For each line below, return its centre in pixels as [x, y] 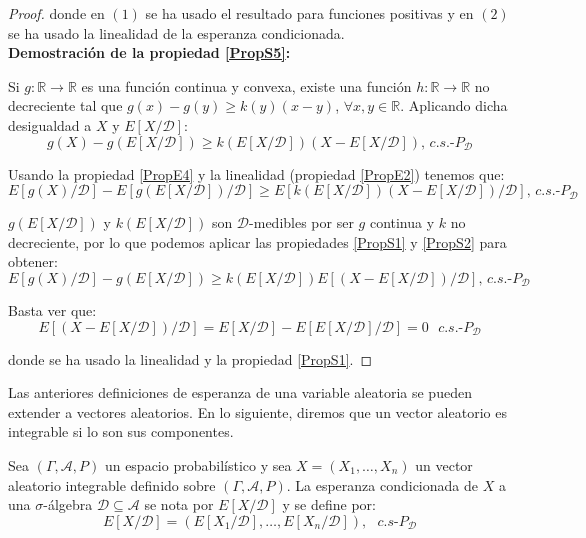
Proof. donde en [56, 13]
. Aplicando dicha [454, 105]
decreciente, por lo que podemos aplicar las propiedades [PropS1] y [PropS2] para [257, 241]
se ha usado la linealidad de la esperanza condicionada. [176, 32]
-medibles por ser [301, 222]
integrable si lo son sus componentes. [121, 431]
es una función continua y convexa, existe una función [246, 85]
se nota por [179, 504]
